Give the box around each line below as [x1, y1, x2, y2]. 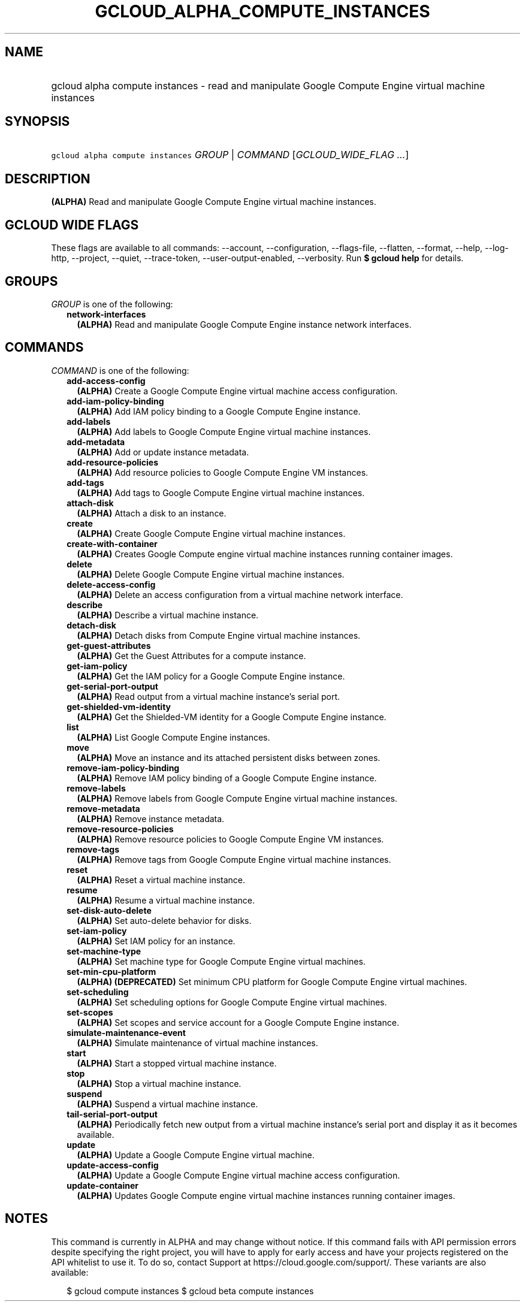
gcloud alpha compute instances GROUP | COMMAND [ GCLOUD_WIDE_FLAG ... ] [51, 149, 409, 161]
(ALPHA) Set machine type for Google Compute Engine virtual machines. [77, 956, 366, 966]
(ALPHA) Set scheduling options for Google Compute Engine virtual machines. [77, 996, 387, 1007]
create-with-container [67, 538, 158, 549]
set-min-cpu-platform [67, 966, 156, 977]
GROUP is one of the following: [51, 298, 173, 309]
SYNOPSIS [5, 114, 70, 129]
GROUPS [5, 273, 58, 289]
